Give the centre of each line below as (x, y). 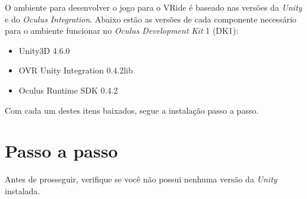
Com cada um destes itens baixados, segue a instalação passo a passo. (132, 110)
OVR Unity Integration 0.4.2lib (76, 70)
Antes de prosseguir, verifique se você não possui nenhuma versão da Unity (141, 179)
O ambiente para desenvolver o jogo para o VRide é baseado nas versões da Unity (153, 7)
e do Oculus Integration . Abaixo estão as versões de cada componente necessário (151, 19)
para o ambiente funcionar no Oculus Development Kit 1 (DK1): (122, 31)
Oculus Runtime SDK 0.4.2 (68, 90)
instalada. (23, 190)
